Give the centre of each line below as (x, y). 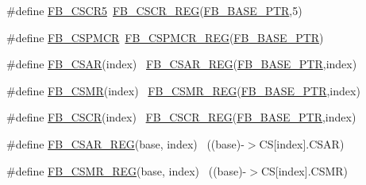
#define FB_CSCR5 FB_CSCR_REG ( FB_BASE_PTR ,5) (154, 10)
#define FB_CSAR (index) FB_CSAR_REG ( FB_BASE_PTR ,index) (182, 64)
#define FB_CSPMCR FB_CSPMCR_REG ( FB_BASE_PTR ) (165, 37)
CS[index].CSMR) (304, 170)
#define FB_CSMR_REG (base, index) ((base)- (127, 170)
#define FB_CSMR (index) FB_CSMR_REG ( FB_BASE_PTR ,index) (183, 90)
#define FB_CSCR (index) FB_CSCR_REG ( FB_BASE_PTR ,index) (181, 117)
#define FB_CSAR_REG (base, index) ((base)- (125, 143)
